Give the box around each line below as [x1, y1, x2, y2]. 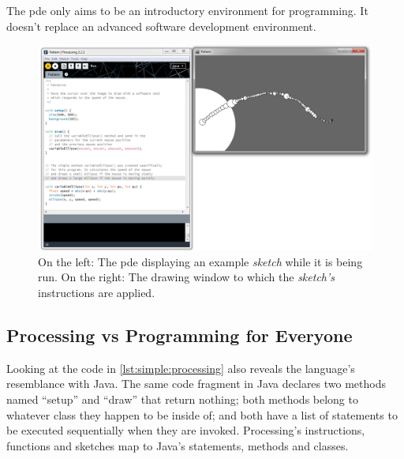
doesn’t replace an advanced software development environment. [6, 17, 316, 34]
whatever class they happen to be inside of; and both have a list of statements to [6, 406, 398, 423]
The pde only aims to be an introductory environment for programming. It [6, 2, 368, 18]
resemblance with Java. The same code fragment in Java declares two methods [6, 375, 386, 392]
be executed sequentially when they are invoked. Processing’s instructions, [6, 422, 365, 438]
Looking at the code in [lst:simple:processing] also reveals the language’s [6, 359, 355, 376]
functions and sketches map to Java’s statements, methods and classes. [6, 437, 349, 453]
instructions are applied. [38, 284, 155, 300]
